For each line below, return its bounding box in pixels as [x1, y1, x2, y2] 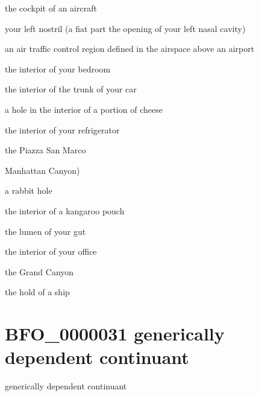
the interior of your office [5, 245, 97, 258]
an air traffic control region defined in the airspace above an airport [5, 42, 255, 55]
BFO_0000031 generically [5, 321, 225, 346]
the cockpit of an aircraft [5, 2, 97, 14]
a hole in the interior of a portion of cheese [5, 103, 163, 115]
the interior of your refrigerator [5, 123, 120, 136]
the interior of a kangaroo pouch [5, 204, 125, 217]
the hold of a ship [5, 286, 70, 298]
